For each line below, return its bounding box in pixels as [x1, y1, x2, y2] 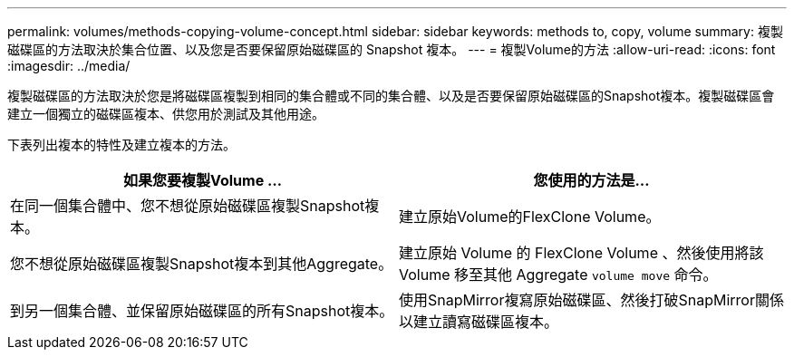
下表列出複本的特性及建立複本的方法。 [7, 137, 236, 152]
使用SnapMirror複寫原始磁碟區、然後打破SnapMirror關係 [399, 291, 784, 309]
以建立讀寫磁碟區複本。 [399, 313, 559, 331]
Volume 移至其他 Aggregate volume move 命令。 [399, 265, 718, 284]
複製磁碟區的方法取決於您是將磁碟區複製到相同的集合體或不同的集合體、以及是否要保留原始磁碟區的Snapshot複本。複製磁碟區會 [7, 88, 775, 103]
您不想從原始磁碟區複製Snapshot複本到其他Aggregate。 [10, 255, 393, 273]
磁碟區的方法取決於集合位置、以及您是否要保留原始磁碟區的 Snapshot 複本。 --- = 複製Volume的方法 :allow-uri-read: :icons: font [7, 42, 776, 57]
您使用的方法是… [533, 171, 650, 189]
